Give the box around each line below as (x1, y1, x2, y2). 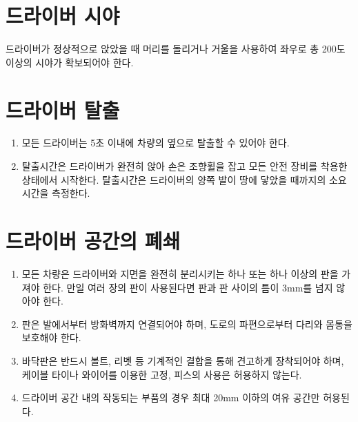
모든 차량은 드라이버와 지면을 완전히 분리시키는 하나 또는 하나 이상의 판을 (21, 266, 339, 280)
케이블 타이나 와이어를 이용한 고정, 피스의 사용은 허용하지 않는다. (21, 367, 302, 381)
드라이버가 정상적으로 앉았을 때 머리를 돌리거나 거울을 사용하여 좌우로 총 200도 (6, 41, 346, 56)
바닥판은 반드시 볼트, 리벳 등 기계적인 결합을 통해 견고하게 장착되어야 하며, (21, 353, 344, 367)
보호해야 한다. (21, 330, 81, 345)
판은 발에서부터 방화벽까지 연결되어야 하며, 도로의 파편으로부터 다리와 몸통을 (21, 316, 352, 331)
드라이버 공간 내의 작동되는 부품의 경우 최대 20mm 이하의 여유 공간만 (21, 390, 320, 405)
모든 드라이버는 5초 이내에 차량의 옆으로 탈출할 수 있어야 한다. (21, 135, 290, 150)
